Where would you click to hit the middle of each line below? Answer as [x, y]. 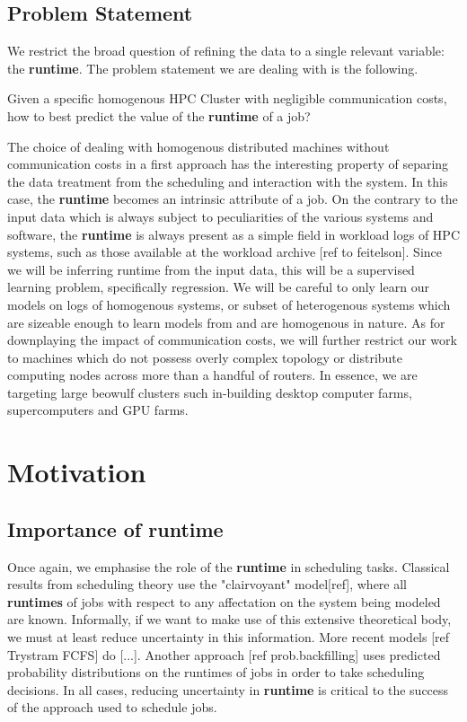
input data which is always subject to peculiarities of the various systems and [220, 216]
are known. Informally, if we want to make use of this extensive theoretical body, [229, 619]
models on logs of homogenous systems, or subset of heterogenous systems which [229, 304]
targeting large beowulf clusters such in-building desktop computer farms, [210, 392]
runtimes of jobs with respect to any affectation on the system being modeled [224, 601]
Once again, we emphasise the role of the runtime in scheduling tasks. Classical [229, 566]
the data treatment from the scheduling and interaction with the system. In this [228, 181]
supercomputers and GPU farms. [98, 410]
